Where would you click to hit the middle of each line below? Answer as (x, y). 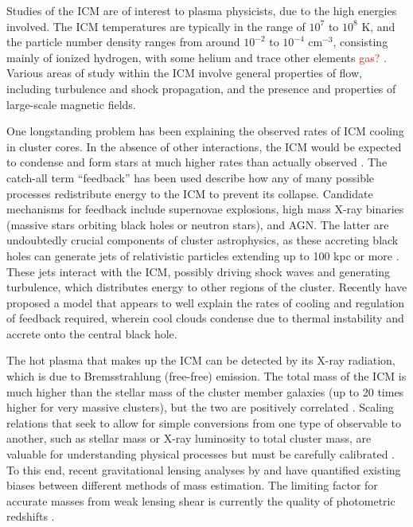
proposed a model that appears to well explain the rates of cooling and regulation (206, 302)
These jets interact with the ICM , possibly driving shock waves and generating (199, 271)
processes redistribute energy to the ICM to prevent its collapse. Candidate (190, 193)
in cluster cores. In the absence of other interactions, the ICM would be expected (204, 146)
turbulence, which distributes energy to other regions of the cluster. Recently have (207, 287)
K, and (378, 26)
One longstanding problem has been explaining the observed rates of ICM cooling (205, 131)
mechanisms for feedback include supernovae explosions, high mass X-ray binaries (205, 209)
